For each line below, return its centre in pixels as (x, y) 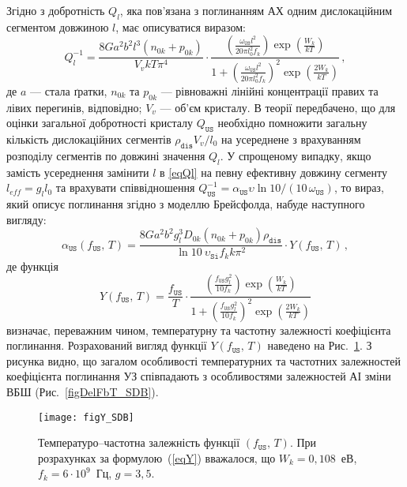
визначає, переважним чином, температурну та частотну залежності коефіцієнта (199, 330)
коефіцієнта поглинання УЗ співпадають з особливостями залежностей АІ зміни (199, 376)
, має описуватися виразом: (181, 26)
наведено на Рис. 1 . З (320, 345)
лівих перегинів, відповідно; (74, 107)
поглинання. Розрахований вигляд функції (107, 345)
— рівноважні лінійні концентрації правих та (269, 90)
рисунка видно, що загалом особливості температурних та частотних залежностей (203, 360)
